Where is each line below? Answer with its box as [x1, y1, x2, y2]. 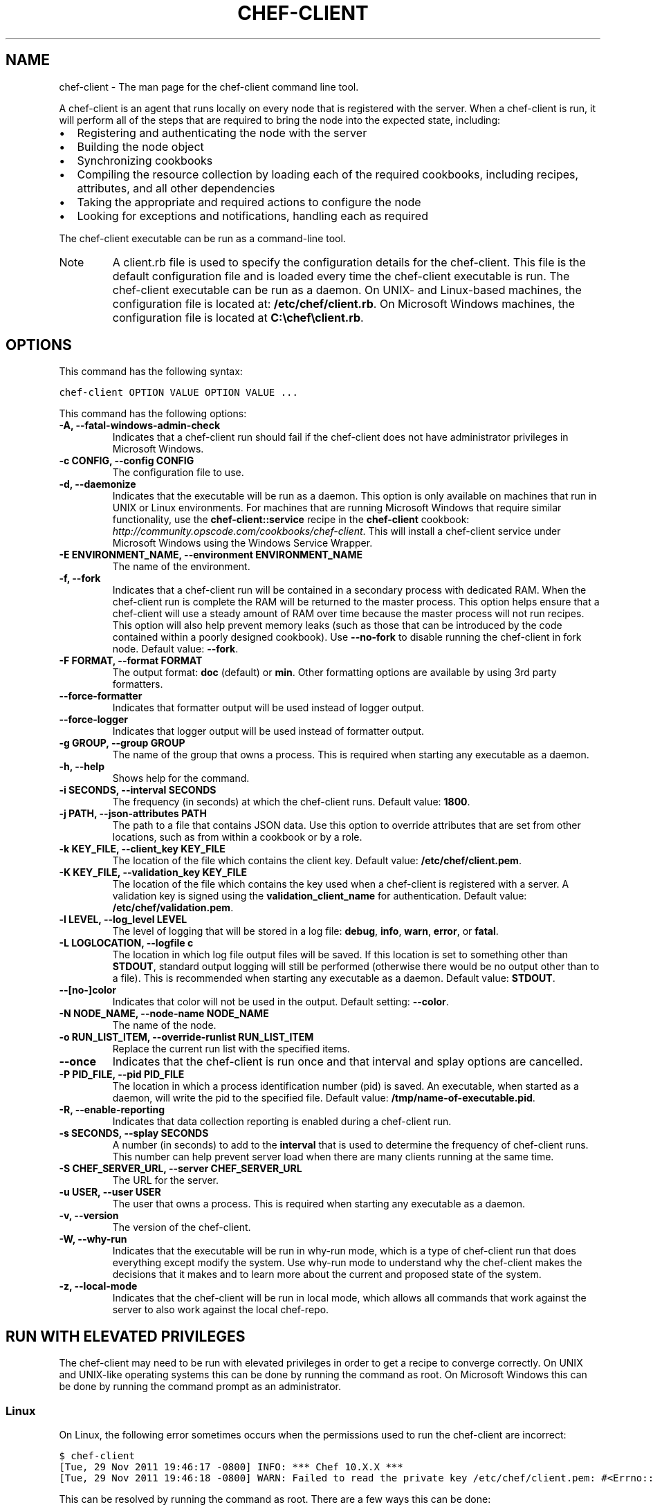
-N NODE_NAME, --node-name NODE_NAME [59, 1007, 269, 1020]
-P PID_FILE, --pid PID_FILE [59, 1068, 185, 1081]
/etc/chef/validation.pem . [112, 902, 234, 914]
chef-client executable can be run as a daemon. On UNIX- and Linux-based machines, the [112, 282, 582, 297]
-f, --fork [59, 572, 101, 585]
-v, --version [59, 1209, 119, 1222]
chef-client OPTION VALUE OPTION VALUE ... [59, 387, 298, 399]
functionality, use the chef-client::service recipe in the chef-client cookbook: [112, 513, 470, 526]
